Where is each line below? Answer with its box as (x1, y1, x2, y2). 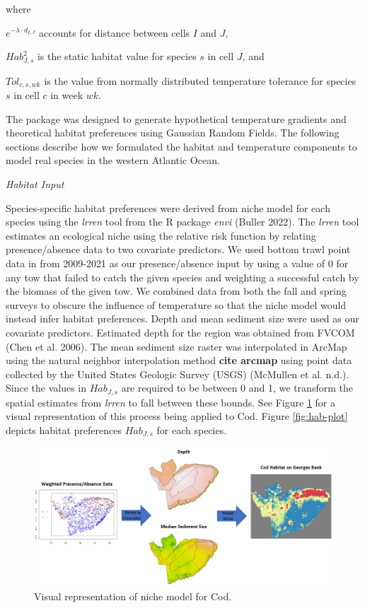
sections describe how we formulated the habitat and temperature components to (6, 139, 357, 153)
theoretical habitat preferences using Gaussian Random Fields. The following (6, 125, 340, 140)
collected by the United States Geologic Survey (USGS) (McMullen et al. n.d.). (6, 366, 349, 381)
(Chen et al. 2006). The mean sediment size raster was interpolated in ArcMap (6, 339, 347, 353)
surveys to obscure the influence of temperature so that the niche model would (6, 297, 347, 312)
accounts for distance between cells (39, 25, 190, 40)
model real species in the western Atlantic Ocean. (6, 153, 220, 168)
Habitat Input (6, 177, 64, 192)
